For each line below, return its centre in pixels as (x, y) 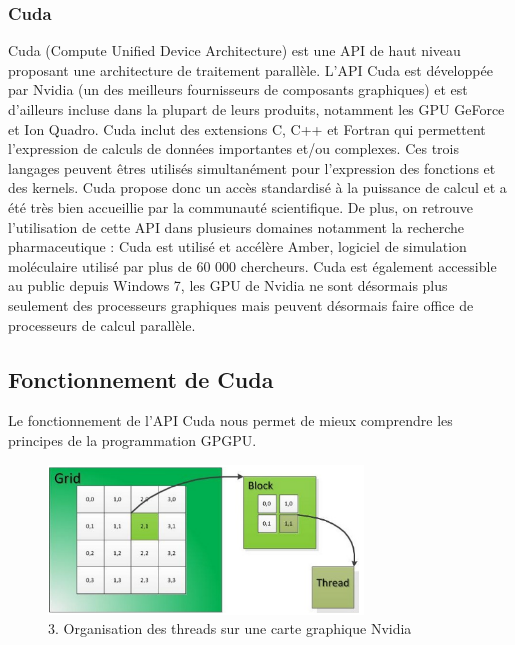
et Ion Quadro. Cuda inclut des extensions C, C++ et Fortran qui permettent (247, 128)
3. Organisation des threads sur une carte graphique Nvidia (230, 628)
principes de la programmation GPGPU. (132, 439)
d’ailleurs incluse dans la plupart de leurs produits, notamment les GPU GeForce (256, 109)
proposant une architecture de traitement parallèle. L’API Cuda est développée (250, 69)
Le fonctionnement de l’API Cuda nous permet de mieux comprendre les (230, 420)
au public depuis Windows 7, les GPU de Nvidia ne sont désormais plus (228, 285)
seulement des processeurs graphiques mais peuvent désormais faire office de (241, 304)
